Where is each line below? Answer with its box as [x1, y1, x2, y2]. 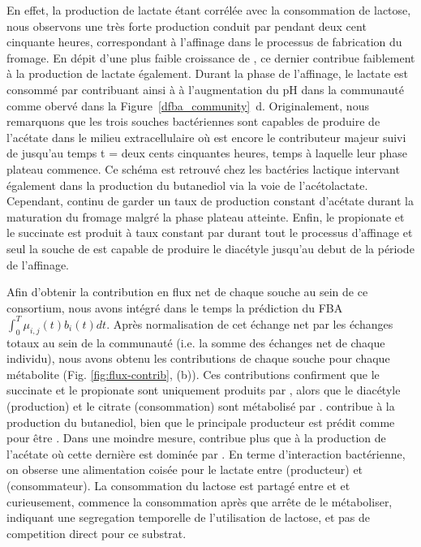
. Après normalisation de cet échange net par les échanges [106, 315, 393, 332]
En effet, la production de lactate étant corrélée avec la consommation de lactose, [6, 2, 411, 18]
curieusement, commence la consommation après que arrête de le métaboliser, [6, 493, 393, 510]
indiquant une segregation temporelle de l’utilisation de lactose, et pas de [6, 509, 370, 526]
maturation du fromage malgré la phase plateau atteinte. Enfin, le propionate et [6, 208, 405, 225]
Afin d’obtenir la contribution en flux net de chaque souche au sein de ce [6, 283, 368, 300]
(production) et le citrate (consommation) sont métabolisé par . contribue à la [6, 397, 395, 414]
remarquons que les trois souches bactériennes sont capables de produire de [6, 113, 380, 130]
